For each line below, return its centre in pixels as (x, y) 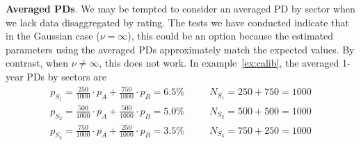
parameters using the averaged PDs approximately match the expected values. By (180, 49)
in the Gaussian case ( (53, 36)
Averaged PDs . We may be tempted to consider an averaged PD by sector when (180, 8)
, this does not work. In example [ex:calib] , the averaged (219, 63)
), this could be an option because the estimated (231, 36)
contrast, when (37, 63)
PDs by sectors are (66, 76)
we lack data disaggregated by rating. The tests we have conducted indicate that (177, 22)
